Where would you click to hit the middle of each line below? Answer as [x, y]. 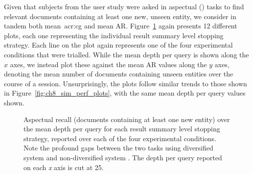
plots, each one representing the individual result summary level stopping [114, 35]
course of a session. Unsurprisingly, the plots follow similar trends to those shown [126, 83]
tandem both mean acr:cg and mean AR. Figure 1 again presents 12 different [121, 26]
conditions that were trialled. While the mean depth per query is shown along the [126, 54]
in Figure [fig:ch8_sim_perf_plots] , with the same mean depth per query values [125, 93]
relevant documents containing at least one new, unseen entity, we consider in [120, 16]
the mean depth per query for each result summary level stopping [122, 129]
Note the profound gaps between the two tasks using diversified [118, 148]
